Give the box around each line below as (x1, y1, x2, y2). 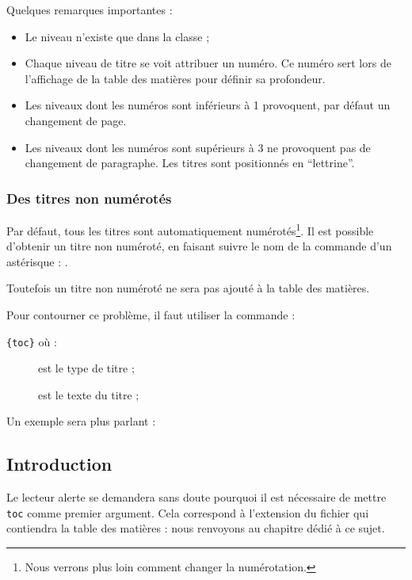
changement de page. (25, 112, 127, 128)
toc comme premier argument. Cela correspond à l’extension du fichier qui (6, 504, 369, 521)
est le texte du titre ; (38, 386, 139, 403)
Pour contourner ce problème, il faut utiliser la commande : (6, 307, 296, 322)
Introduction (6, 452, 113, 476)
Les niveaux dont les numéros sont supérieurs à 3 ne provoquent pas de (25, 139, 371, 155)
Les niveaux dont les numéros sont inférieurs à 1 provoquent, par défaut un (25, 97, 391, 113)
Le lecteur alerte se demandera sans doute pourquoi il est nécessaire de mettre (6, 489, 387, 506)
